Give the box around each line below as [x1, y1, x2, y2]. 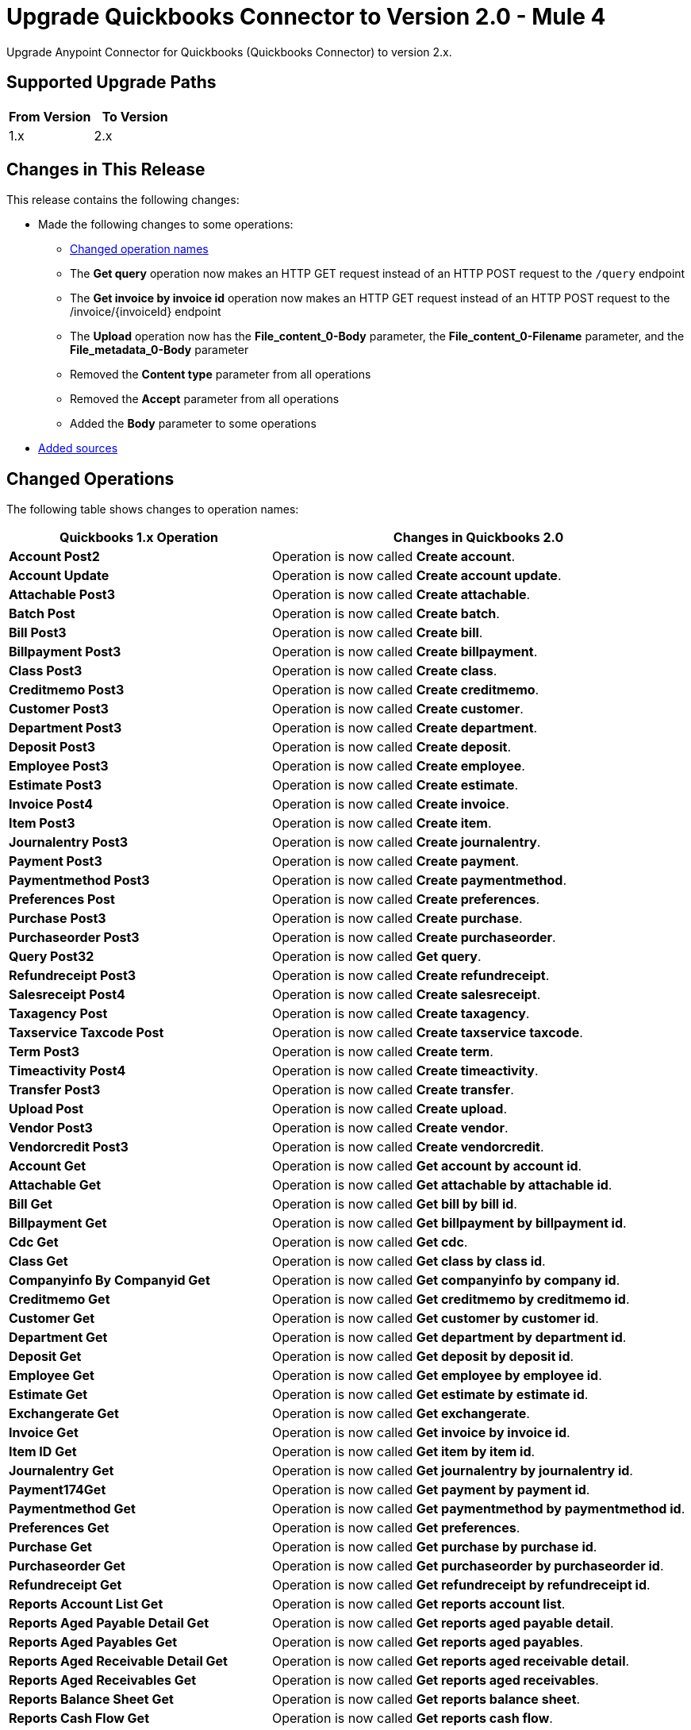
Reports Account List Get [9, 1596, 163, 1613]
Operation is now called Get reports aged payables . [271, 1634, 584, 1651]
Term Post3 [9, 1044, 80, 1060]
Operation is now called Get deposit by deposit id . [271, 1348, 574, 1365]
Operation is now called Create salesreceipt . [271, 986, 541, 1003]
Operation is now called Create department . [271, 720, 538, 736]
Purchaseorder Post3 [9, 929, 140, 946]
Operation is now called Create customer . [271, 701, 524, 717]
